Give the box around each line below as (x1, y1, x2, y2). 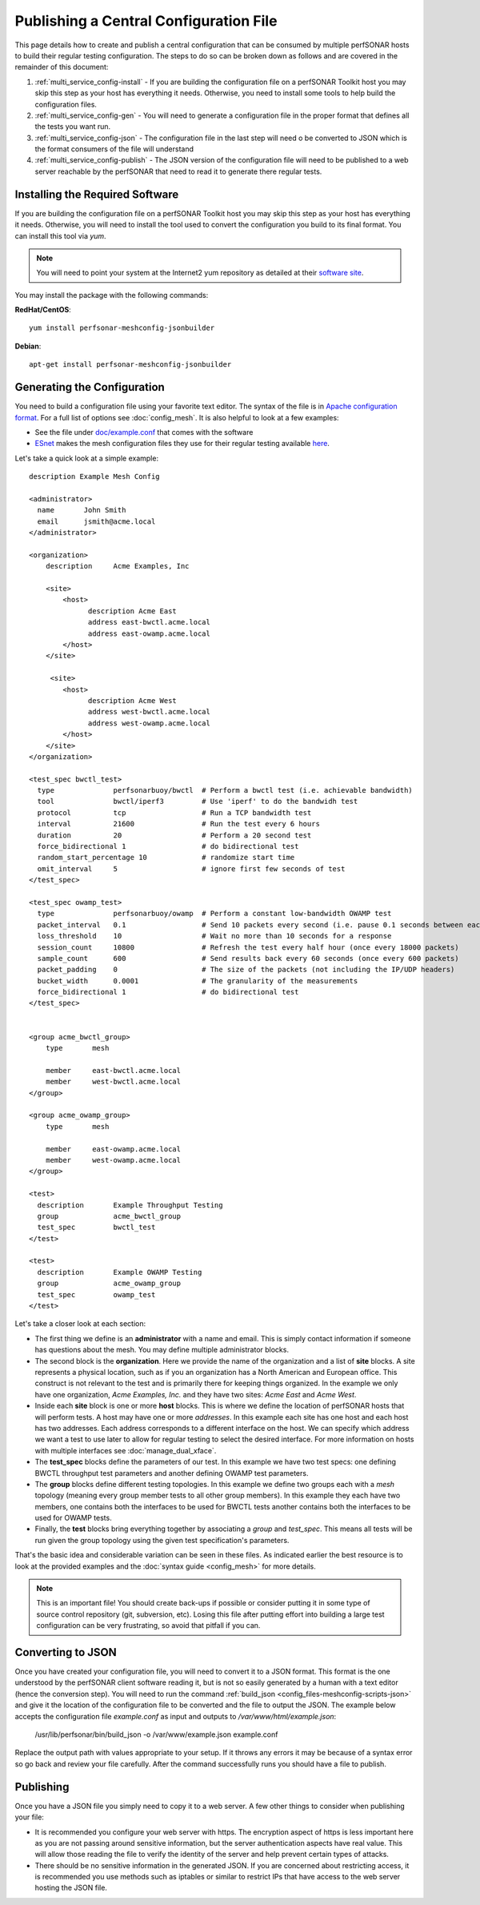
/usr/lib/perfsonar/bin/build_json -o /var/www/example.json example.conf (34, 1730, 278, 1739)
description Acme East (88, 606, 178, 616)
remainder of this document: (14, 62, 109, 72)
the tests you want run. (34, 122, 111, 131)
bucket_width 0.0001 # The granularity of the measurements (37, 976, 358, 985)
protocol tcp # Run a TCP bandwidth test (37, 808, 312, 817)
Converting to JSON (14, 1646, 118, 1659)
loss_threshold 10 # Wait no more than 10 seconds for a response (37, 931, 392, 941)
